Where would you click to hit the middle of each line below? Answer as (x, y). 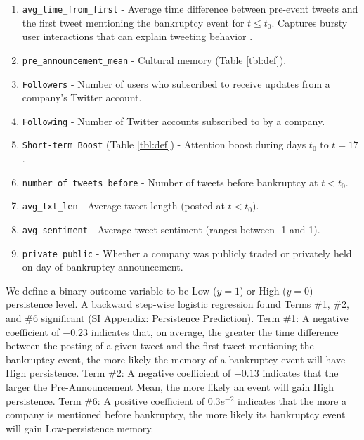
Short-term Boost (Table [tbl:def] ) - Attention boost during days (164, 144)
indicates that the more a (292, 400)
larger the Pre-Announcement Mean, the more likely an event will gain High (170, 387)
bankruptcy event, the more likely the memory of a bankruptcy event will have (176, 359)
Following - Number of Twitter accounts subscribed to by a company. (174, 121)
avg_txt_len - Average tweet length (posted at (123, 206)
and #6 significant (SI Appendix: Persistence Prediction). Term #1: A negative (177, 318)
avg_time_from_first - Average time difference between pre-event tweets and (190, 8)
